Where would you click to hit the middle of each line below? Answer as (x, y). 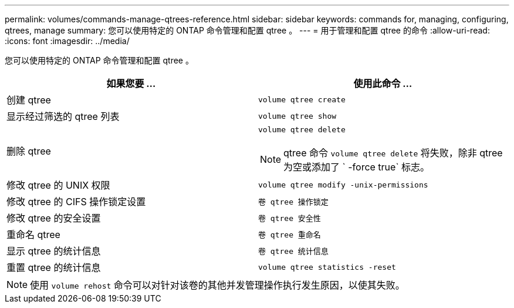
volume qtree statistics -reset (327, 267)
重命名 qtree (33, 235)
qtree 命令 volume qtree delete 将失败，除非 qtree (393, 153)
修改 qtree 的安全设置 (54, 218)
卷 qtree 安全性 (290, 218)
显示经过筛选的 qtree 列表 (63, 116)
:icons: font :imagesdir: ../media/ (67, 41)
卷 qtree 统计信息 (293, 251)
